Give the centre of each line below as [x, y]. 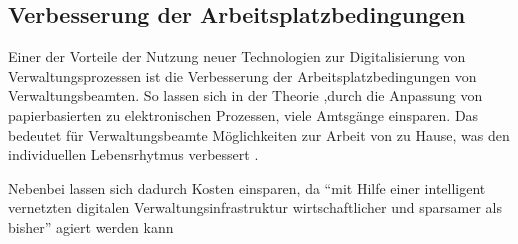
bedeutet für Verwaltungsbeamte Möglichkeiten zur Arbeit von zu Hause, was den [259, 134]
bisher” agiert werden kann [91, 226]
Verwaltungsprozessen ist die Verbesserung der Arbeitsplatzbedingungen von [242, 75]
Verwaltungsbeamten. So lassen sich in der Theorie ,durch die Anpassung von [245, 95]
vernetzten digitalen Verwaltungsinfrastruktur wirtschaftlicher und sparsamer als [255, 207]
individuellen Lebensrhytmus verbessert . [133, 154]
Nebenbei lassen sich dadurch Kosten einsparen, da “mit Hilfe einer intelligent [247, 187]
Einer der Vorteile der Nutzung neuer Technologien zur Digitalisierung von [237, 56]
